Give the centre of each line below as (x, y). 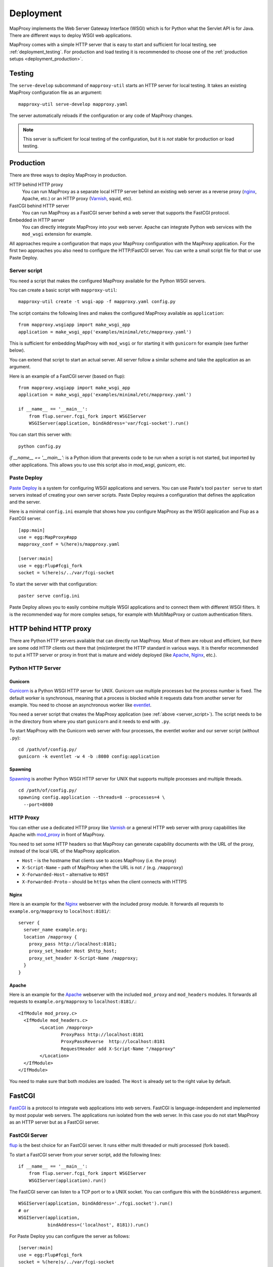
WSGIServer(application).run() (67, 1180)
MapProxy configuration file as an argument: (56, 92)
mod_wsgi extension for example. (57, 234)
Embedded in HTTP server (37, 220)
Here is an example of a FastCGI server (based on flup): (67, 376)
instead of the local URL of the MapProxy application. (65, 851)
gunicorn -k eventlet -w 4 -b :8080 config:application (89, 757)
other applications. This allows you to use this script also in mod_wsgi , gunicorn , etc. (98, 465)
